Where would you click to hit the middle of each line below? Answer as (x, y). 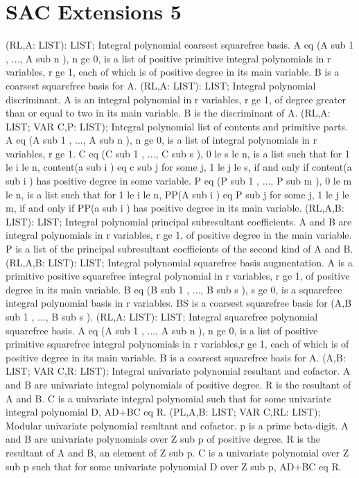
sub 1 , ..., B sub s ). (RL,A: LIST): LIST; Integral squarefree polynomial (162, 316)
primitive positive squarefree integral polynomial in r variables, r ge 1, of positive (178, 276)
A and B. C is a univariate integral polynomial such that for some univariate (168, 398)
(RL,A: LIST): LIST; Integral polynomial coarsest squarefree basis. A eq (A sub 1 (180, 45)
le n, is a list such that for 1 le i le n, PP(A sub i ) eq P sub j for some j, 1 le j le (177, 194)
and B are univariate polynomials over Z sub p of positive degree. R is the (163, 439)
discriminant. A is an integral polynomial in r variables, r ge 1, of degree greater (176, 99)
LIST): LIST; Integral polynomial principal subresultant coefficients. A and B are (179, 221)
